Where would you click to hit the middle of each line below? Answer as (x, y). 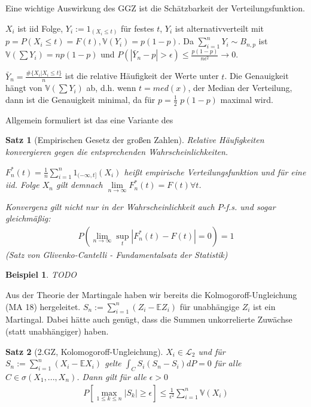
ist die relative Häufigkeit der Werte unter (142, 76)
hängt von (24, 88)
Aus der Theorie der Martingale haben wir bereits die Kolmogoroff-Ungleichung (151, 294)
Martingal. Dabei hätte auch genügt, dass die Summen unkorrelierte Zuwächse (149, 319)
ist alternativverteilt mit (219, 28)
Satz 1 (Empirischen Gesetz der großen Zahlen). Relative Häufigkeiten (135, 140)
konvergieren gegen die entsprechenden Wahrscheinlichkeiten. (117, 151)
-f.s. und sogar (249, 206)
